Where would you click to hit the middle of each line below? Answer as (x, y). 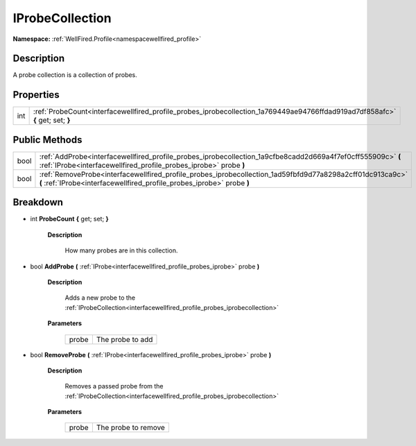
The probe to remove (131, 428)
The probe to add (124, 339)
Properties (36, 95)
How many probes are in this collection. (121, 250)
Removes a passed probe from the (114, 386)
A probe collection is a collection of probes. (75, 75)
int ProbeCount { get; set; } (69, 219)
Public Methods (47, 140)
